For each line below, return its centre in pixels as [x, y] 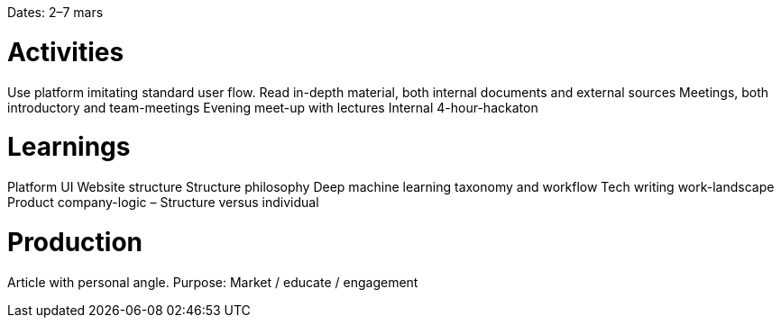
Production [75, 242]
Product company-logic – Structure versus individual [163, 202]
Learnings [69, 147]
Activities [66, 52]
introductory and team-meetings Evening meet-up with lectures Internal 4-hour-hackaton [273, 107]
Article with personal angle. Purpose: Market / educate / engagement [213, 282]
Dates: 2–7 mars [55, 12]
